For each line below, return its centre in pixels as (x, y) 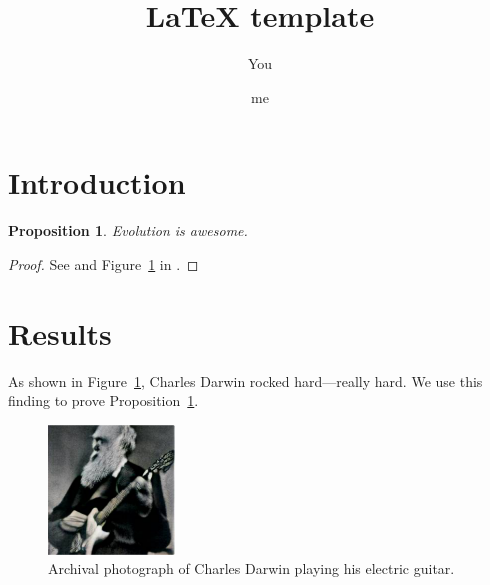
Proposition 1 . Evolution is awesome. (128, 230)
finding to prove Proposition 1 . (103, 400)
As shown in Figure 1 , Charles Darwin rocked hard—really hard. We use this (245, 380)
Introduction (97, 182)
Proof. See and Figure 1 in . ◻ (103, 263)
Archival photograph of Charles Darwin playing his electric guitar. (251, 568)
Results (60, 332)
